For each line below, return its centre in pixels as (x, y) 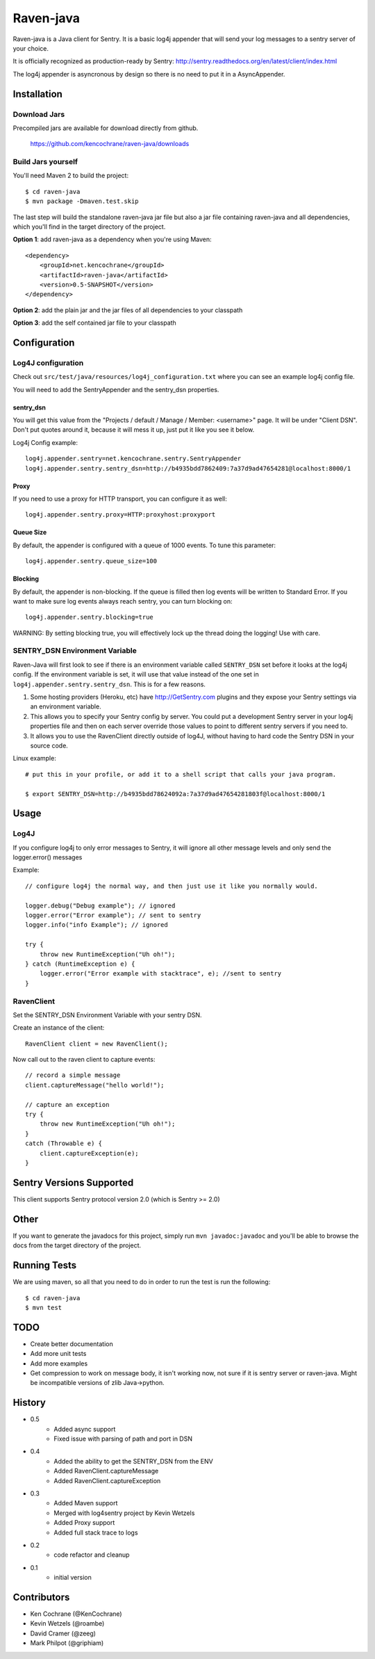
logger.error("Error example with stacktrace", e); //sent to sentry (160, 974)
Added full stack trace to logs (96, 1532)
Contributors (41, 1597)
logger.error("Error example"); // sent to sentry (113, 915)
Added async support (85, 1429)
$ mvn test (44, 1308)
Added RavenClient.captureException (107, 1480)
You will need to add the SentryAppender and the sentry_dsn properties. (116, 389)
